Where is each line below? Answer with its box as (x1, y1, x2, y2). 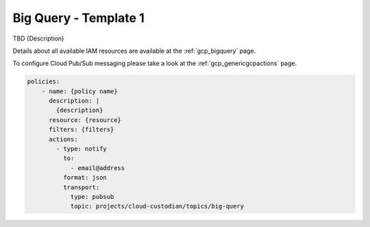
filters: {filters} (49, 126, 114, 134)
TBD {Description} (12, 34, 64, 43)
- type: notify (56, 145, 108, 153)
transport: (62, 183, 100, 191)
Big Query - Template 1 (12, 10, 145, 25)
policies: (27, 77, 60, 86)
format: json (62, 174, 108, 182)
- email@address (70, 164, 125, 171)
